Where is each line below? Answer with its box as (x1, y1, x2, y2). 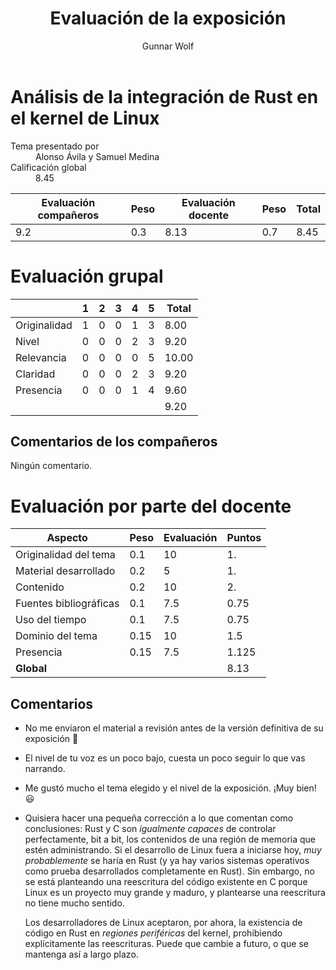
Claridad (15, 367, 56, 381)
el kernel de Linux (10, 107, 160, 129)
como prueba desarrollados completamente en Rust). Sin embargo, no (24, 865, 315, 877)
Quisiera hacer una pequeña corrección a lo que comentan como (24, 812, 294, 824)
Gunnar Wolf (141, 40, 195, 52)
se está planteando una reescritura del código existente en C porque (24, 876, 308, 888)
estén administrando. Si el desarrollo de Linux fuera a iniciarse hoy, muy (24, 844, 322, 856)
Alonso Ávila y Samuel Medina (35, 150, 160, 162)
